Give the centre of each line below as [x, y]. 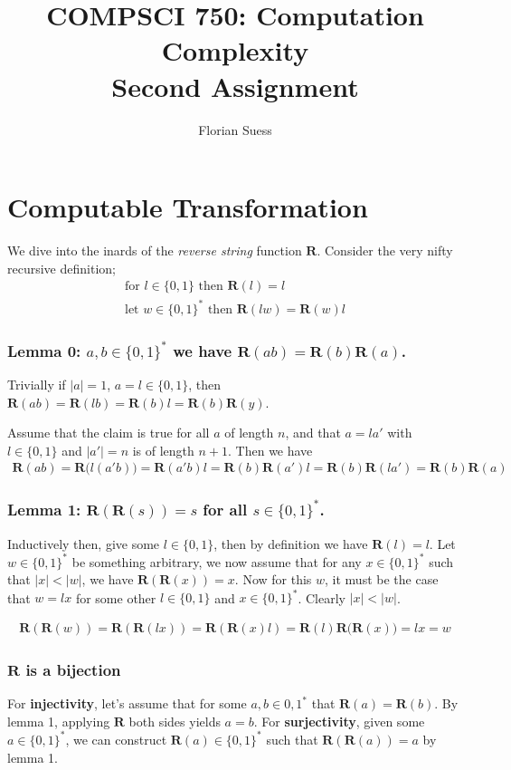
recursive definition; [62, 268]
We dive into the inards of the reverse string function [155, 250]
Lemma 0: [44, 350]
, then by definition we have [291, 543]
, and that [313, 433]
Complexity [235, 50]
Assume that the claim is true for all [109, 433]
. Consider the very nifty [385, 250]
